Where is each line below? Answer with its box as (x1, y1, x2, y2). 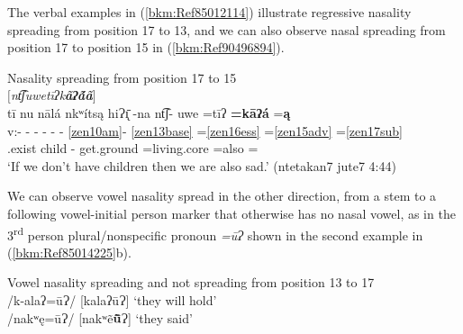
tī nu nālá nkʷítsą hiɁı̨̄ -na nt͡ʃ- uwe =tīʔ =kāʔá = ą (7, 103, 291, 122)
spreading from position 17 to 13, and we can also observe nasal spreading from (7, 20, 446, 39)
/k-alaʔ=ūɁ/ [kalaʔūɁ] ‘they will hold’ (7, 290, 217, 309)
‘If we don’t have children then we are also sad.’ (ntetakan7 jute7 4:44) (7, 156, 396, 175)
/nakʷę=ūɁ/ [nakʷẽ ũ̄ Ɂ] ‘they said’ (7, 308, 193, 327)
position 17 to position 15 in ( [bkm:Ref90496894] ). (7, 38, 285, 57)
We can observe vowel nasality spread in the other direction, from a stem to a (7, 186, 437, 205)
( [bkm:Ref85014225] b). (7, 242, 132, 261)
